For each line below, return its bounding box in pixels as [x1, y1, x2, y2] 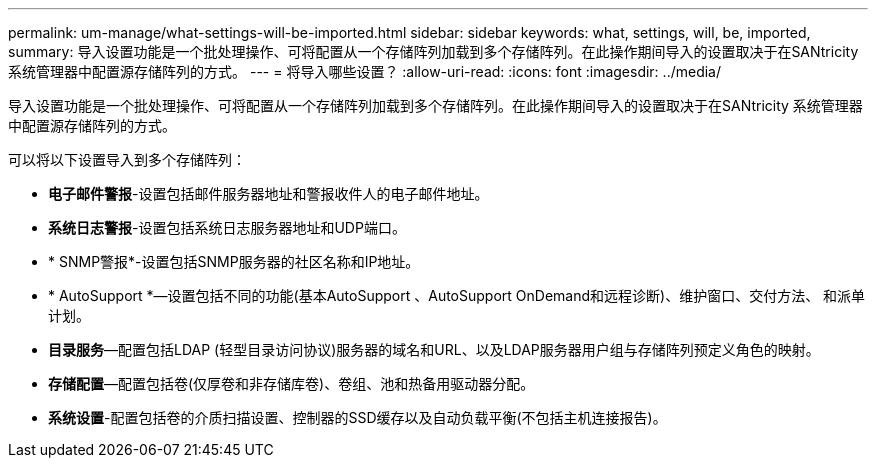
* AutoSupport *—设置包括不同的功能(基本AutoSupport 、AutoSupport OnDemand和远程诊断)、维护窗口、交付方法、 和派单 [48, 287, 866, 304]
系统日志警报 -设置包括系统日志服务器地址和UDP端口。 [48, 219, 406, 236]
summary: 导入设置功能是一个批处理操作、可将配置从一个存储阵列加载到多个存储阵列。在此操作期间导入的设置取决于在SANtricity [8, 43, 859, 60]
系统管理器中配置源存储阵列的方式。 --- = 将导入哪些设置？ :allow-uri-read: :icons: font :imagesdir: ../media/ [8, 63, 722, 80]
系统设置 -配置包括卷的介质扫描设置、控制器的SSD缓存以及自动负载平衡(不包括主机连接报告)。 [48, 409, 667, 426]
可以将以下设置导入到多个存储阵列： [8, 151, 246, 168]
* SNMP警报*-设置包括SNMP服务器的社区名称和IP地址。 [48, 253, 420, 270]
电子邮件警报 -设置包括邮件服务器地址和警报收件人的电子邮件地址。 [48, 185, 489, 202]
